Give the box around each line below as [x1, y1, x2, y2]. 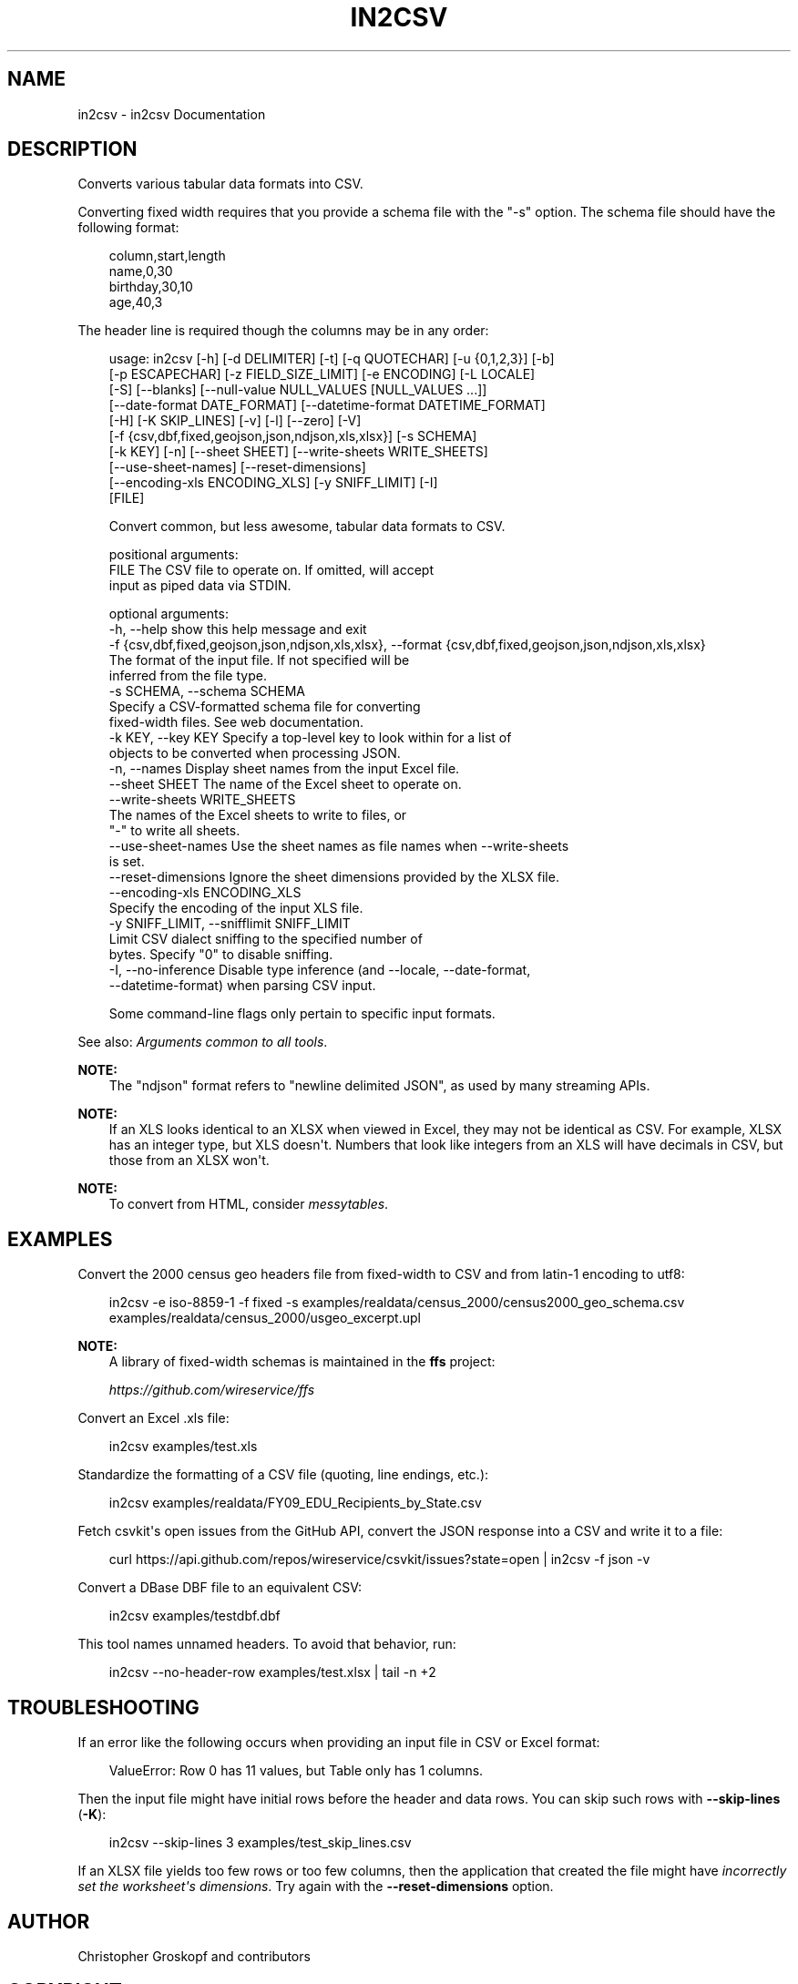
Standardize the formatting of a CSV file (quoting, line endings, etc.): [77, 1467, 489, 1483]
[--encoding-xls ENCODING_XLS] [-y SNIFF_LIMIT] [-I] [108, 475, 438, 491]
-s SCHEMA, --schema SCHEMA [108, 683, 305, 700]
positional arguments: [108, 547, 239, 563]
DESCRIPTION [7, 138, 138, 161]
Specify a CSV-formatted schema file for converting [108, 699, 421, 715]
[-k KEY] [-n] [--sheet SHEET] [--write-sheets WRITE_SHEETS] [108, 444, 488, 460]
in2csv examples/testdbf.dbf [108, 1608, 281, 1624]
